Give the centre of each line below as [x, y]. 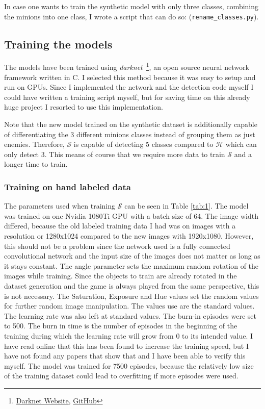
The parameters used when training [60, 206]
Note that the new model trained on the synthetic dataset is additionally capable [131, 124]
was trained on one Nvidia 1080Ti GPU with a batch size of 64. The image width [131, 215]
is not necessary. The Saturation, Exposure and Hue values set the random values [131, 296]
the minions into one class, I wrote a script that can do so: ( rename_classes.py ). [131, 16]
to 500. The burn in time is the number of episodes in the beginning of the [121, 326]
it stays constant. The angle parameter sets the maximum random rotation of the [131, 265]
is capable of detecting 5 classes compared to [143, 144]
